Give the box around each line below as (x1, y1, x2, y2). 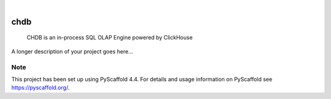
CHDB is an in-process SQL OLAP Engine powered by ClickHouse (26, 34, 193, 41)
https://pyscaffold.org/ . (11, 84, 70, 91)
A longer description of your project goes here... (11, 47, 133, 55)
